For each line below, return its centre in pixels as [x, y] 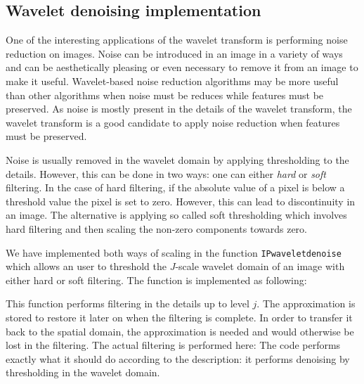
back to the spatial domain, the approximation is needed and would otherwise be [180, 331]
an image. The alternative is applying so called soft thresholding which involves [176, 215]
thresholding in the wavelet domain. [83, 372]
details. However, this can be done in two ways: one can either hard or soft [166, 173]
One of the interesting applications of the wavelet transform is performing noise [177, 40]
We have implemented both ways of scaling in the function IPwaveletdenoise [174, 252]
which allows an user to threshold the [86, 266]
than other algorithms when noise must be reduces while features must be [165, 95]
